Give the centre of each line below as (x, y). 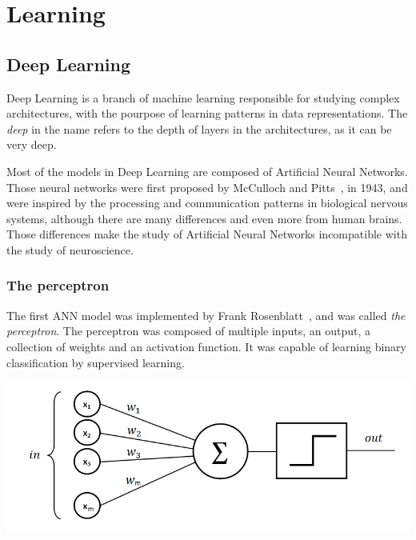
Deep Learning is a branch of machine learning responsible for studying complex (203, 97)
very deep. (32, 144)
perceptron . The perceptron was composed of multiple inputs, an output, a (188, 331)
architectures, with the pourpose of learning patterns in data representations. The (207, 113)
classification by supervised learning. (96, 362)
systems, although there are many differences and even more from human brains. (204, 218)
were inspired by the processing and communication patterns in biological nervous (207, 203)
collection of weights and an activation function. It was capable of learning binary (206, 346)
